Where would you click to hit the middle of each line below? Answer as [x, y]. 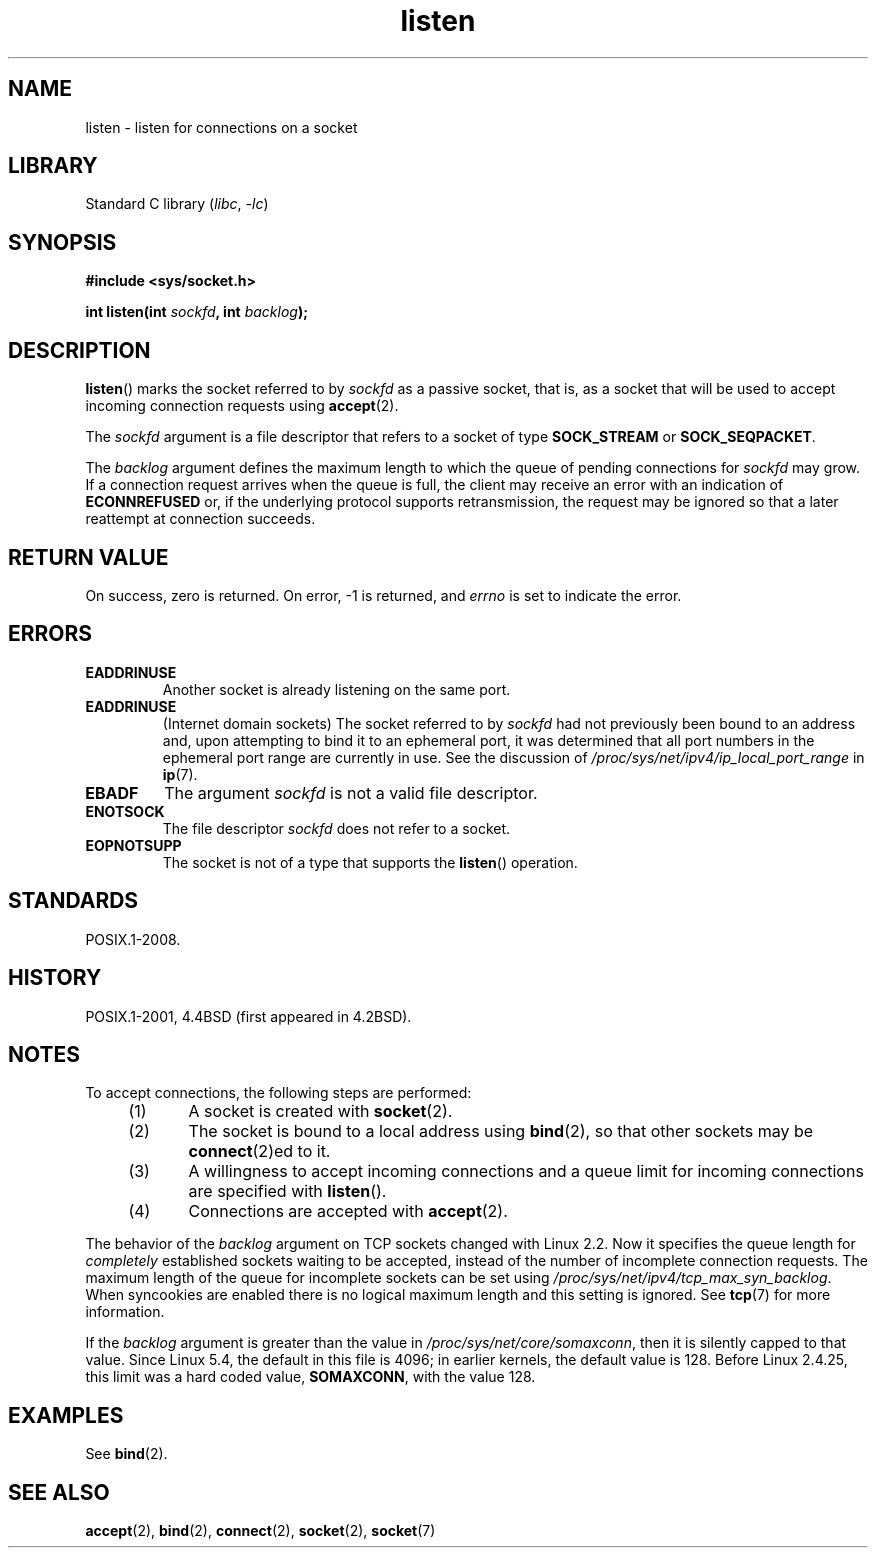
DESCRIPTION [79, 350]
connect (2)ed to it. [259, 1151]
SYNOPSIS [62, 242]
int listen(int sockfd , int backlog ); [197, 312]
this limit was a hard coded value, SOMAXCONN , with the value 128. [310, 1377]
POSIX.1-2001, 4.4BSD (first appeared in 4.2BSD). [248, 1016]
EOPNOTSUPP [133, 845]
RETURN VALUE [88, 557]
